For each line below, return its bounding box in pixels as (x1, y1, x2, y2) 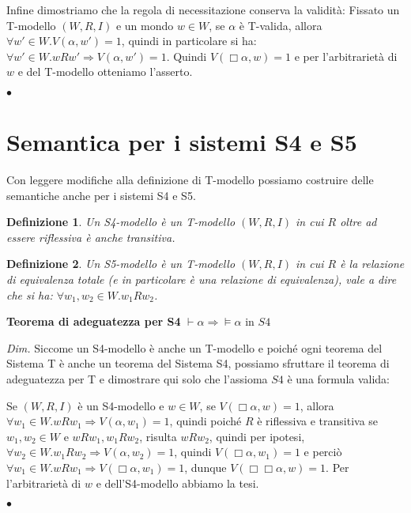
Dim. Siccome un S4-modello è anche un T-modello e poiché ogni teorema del (6, 339, 383, 356)
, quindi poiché (169, 413, 242, 429)
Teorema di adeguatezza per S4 (6, 313, 181, 330)
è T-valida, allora (239, 17, 322, 33)
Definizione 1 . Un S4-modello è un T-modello (6, 213, 236, 230)
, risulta (139, 428, 177, 444)
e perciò (304, 443, 342, 460)
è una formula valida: (287, 371, 390, 387)
